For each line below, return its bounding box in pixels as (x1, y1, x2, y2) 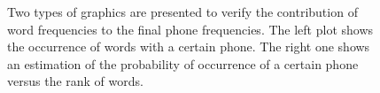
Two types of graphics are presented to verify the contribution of (7, 3, 358, 20)
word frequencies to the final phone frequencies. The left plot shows (7, 19, 374, 38)
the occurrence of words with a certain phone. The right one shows (7, 37, 370, 56)
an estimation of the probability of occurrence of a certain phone (7, 54, 359, 73)
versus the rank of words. (7, 72, 143, 90)
